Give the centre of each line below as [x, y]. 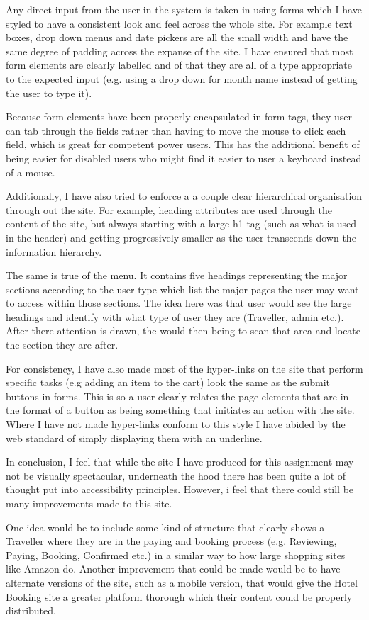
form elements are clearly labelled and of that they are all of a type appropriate [179, 65]
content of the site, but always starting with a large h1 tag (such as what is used [181, 224]
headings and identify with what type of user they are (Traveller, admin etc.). [175, 316]
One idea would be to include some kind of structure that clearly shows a [165, 527]
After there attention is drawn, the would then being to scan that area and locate [183, 331]
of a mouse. [31, 172]
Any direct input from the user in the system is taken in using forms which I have [184, 9]
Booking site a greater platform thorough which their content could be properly [179, 596]
